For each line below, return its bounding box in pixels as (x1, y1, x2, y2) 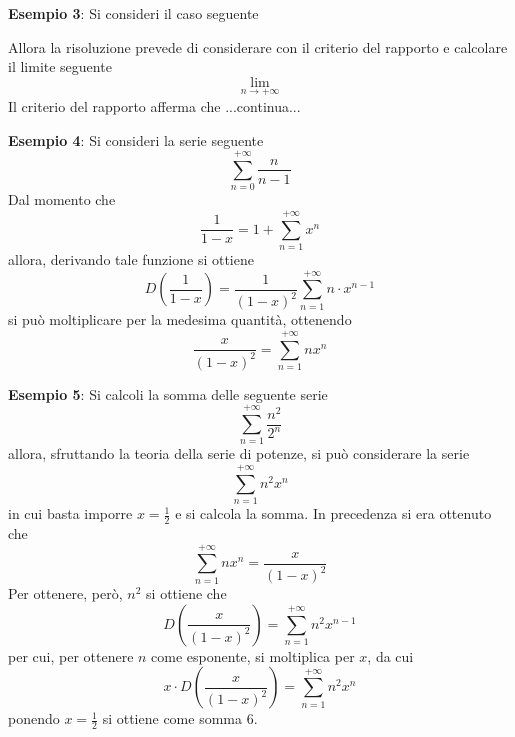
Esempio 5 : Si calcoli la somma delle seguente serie (8, 383, 328, 404)
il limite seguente (8, 56, 112, 77)
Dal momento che (8, 189, 116, 210)
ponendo (8, 708, 60, 729)
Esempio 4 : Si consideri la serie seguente (8, 129, 264, 150)
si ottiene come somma (102, 708, 242, 729)
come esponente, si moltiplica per (151, 645, 355, 666)
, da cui (367, 645, 414, 666)
